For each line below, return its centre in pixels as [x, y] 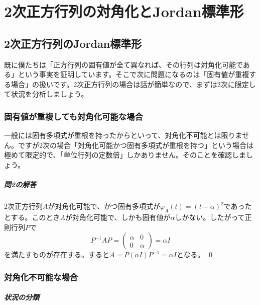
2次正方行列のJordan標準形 [73, 43]
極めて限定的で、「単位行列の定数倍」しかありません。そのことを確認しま [125, 155]
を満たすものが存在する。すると [57, 254]
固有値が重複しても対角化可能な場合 [74, 116]
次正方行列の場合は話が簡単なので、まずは [147, 84]
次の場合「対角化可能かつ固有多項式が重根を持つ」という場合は [148, 145]
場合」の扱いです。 [42, 84]
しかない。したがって [210, 217]
